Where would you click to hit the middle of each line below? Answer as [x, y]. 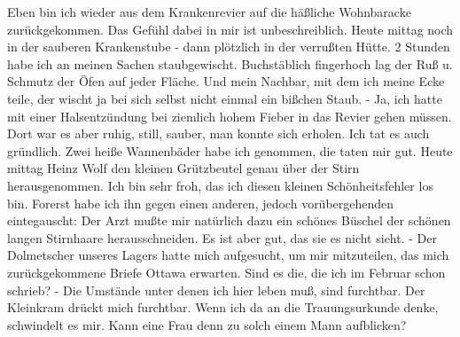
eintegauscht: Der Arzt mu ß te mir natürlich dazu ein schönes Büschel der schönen [229, 220]
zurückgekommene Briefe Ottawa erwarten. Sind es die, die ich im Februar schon [226, 272]
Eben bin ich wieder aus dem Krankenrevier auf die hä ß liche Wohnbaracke [209, 12]
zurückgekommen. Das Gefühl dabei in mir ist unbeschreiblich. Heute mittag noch [230, 29]
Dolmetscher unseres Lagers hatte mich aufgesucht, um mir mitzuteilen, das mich [228, 255]
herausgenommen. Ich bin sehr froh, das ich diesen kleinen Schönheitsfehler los [220, 185]
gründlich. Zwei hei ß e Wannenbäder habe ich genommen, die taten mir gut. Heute [230, 150]
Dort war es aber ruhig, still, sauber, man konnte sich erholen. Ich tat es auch [218, 133]
